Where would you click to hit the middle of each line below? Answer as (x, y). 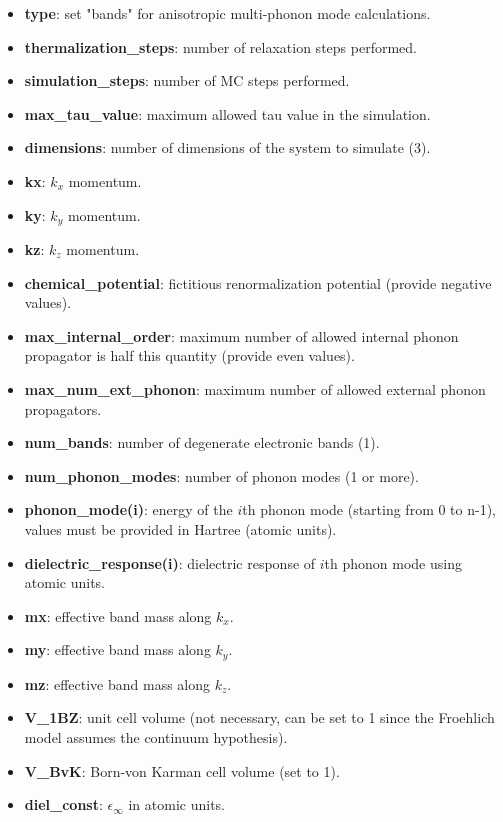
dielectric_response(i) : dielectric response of (170, 562)
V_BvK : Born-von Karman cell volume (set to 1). (182, 770)
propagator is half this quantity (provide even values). (189, 355)
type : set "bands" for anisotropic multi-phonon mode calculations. (227, 13)
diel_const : (63, 804)
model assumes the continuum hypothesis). (156, 736)
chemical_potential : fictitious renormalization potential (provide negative (258, 282)
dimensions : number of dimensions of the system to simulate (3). (227, 147)
